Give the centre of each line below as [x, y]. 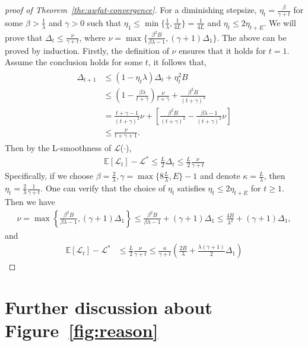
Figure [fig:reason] [82, 330]
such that [104, 22]
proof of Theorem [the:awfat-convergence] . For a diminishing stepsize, [131, 9]
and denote [220, 176]
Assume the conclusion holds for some [74, 62]
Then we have [30, 201]
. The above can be [252, 37]
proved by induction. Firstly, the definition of [87, 50]
